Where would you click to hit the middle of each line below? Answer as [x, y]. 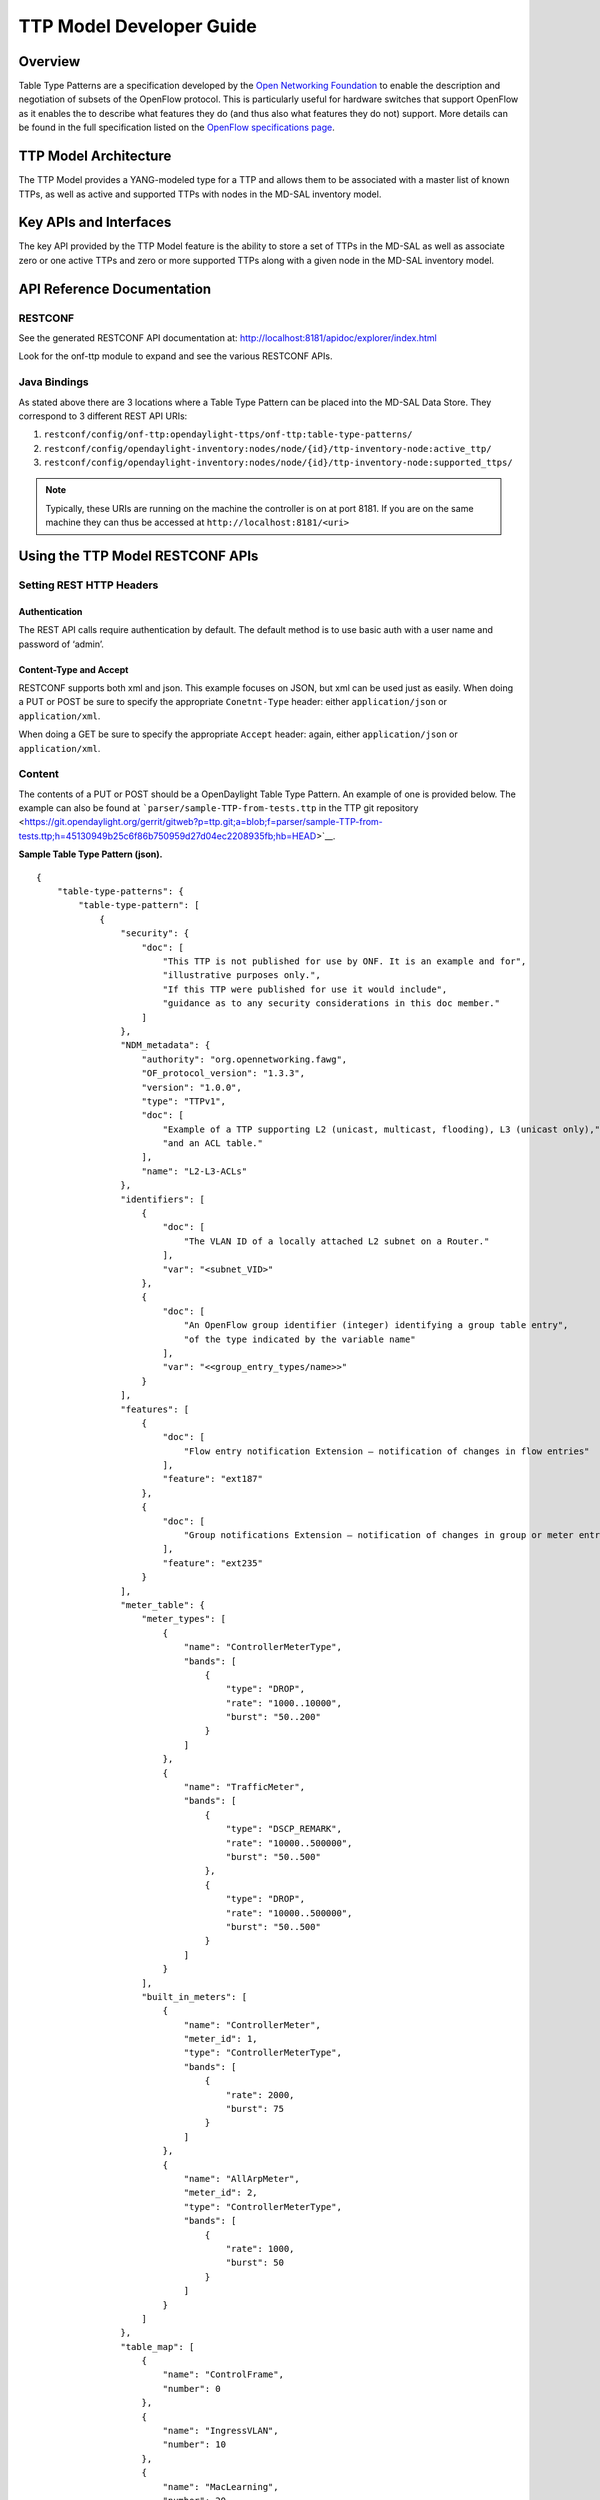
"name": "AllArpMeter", [241, 2178]
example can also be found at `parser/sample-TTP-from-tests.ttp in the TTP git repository [218, 808]
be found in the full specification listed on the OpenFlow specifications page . [176, 127]
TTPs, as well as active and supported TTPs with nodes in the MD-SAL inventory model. [200, 194]
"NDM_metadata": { [165, 1045]
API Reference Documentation [115, 288]
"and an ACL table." [213, 1143]
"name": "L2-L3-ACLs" [194, 1171]
